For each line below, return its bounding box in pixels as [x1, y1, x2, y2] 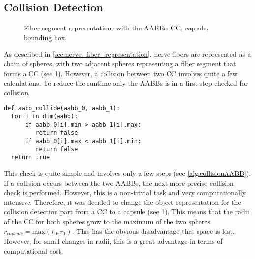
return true [11, 154, 50, 161]
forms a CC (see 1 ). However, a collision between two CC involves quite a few [4, 68, 238, 78]
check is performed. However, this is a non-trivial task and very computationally [4, 187, 246, 198]
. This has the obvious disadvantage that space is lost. [72, 226, 235, 236]
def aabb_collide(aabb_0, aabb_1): [4, 105, 120, 112]
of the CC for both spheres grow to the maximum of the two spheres [4, 216, 211, 226]
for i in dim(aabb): [11, 113, 78, 120]
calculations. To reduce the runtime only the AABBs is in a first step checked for [4, 78, 248, 88]
